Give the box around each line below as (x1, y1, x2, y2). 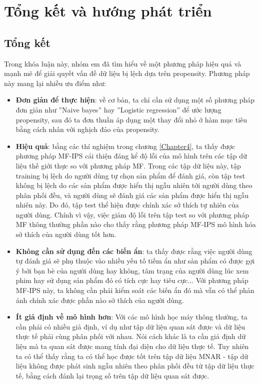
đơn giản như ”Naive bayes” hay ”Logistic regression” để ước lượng (15, 104, 221, 114)
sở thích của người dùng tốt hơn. (15, 229, 116, 239)
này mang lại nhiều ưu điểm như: (4, 77, 106, 88)
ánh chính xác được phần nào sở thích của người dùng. (15, 294, 184, 305)
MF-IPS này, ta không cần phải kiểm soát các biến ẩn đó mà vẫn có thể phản (15, 285, 254, 295)
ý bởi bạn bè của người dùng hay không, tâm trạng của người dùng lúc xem (15, 265, 249, 275)
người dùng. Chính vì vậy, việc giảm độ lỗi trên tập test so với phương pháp (15, 209, 249, 219)
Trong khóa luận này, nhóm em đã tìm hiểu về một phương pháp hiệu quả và (4, 58, 241, 68)
